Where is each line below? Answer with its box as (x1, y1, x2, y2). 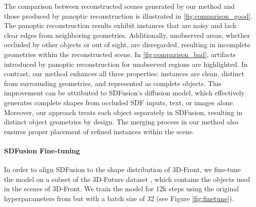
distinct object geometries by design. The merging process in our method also (4, 117, 239, 127)
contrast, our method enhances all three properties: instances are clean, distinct (4, 68, 245, 79)
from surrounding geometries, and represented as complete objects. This (4, 78, 221, 88)
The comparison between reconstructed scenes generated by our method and (4, 1, 235, 11)
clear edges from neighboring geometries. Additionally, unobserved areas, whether (4, 30, 250, 40)
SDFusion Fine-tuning (4, 145, 80, 155)
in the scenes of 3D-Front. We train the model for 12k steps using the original (4, 183, 239, 194)
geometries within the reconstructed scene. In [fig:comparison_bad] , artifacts (4, 49, 236, 59)
